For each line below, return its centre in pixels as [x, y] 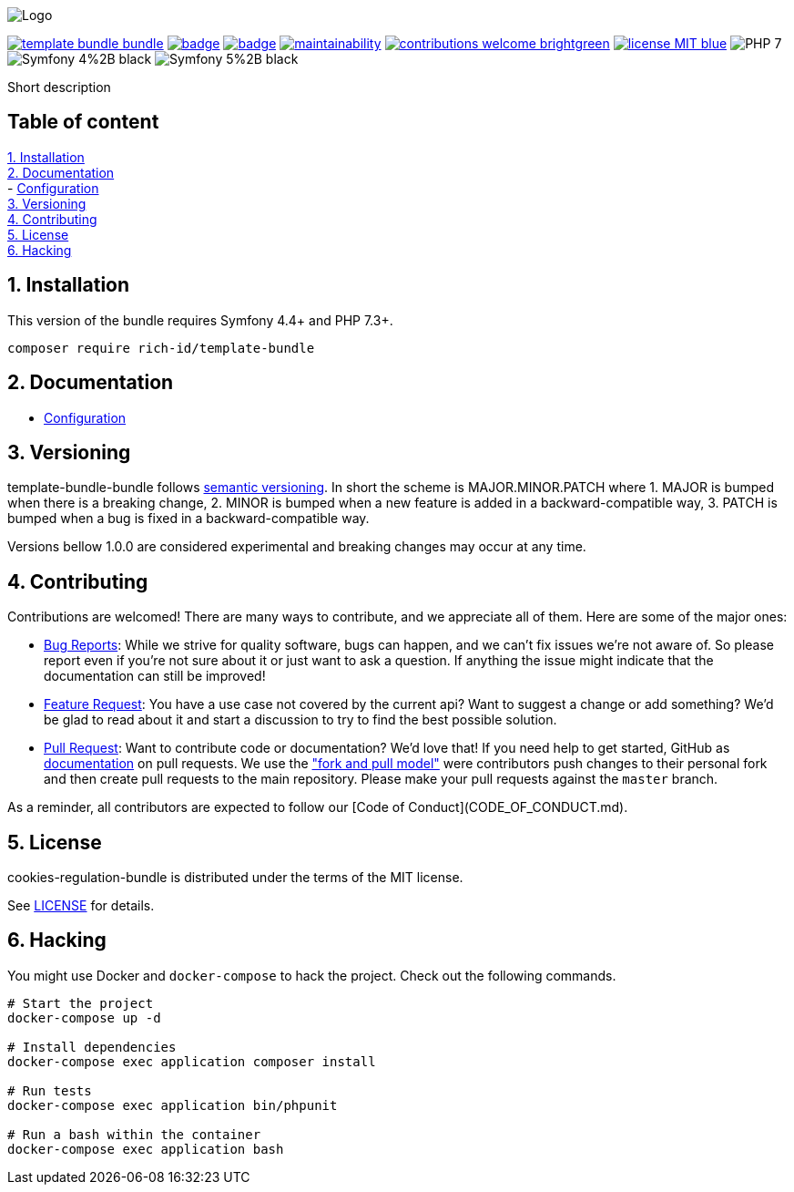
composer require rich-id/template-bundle [161, 348]
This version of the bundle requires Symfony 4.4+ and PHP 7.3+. [200, 320]
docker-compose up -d [84, 1017]
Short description [59, 87]
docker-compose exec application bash [146, 1149]
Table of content [83, 122]
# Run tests [50, 1090]
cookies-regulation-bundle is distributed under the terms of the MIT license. [235, 878]
